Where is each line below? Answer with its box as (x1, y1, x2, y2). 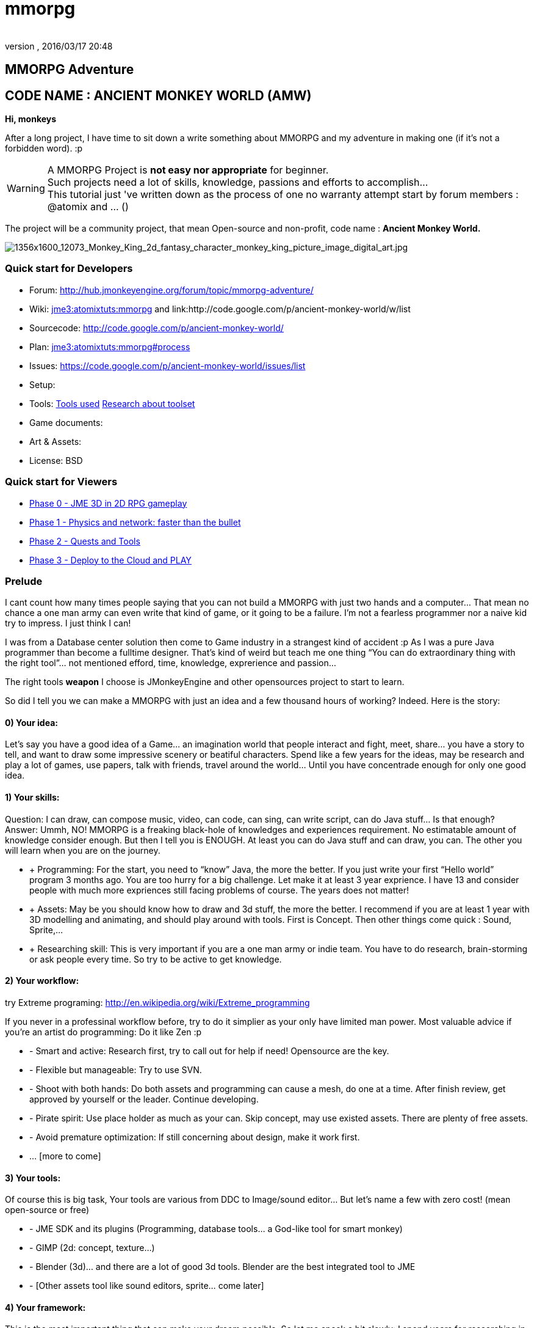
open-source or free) (5, 1205, 90, 1216)
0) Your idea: (5, 717, 58, 728)
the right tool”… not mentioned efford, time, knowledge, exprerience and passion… (5, 658, 336, 669)
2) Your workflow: (5, 975, 79, 986)
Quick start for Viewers (5, 475, 118, 488)
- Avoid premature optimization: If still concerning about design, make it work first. (29, 1131, 360, 1142)
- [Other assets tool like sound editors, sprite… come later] (29, 1280, 264, 1291)
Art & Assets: (29, 436, 82, 447)
